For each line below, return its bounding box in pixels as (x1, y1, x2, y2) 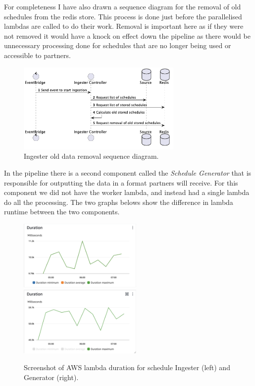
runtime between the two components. (4, 206, 120, 217)
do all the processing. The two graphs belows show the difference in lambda (4, 196, 233, 207)
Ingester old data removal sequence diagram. (24, 151, 159, 161)
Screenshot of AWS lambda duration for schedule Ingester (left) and (24, 362, 230, 372)
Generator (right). (24, 372, 79, 382)
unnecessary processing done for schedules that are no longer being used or (4, 40, 231, 51)
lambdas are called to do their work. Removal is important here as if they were (4, 21, 244, 31)
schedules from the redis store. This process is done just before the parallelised (4, 11, 242, 21)
